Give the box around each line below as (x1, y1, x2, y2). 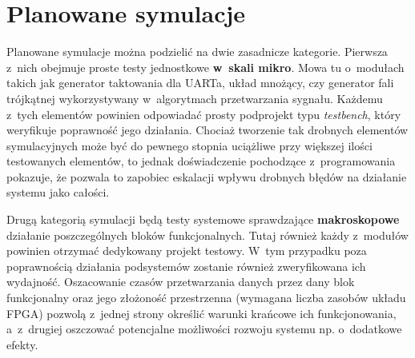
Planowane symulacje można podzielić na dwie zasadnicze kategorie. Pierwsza (6, 43, 388, 60)
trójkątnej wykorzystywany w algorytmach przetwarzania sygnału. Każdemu (6, 89, 383, 106)
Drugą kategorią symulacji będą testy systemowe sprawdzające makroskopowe (6, 211, 400, 228)
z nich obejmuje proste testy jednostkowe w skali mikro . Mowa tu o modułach (6, 58, 405, 75)
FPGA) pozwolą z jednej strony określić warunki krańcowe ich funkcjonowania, (6, 304, 397, 321)
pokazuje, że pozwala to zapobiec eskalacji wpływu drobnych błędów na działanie (6, 168, 407, 185)
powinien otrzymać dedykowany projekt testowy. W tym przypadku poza (6, 242, 367, 259)
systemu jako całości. (6, 184, 110, 201)
